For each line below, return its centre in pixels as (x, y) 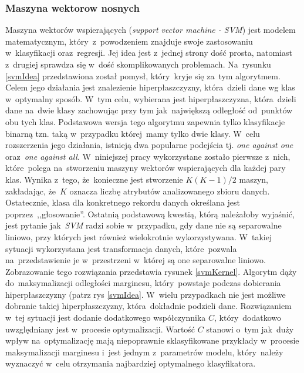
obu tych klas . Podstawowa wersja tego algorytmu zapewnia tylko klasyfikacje (145, 121)
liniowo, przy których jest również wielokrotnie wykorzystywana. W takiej (139, 236)
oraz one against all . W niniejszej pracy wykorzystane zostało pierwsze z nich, (148, 156)
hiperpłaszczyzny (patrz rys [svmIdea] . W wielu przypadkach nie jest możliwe (146, 294)
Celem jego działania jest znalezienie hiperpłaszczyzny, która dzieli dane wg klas (150, 87)
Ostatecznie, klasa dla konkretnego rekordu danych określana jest (123, 202)
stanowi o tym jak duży (250, 329)
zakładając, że (31, 191)
